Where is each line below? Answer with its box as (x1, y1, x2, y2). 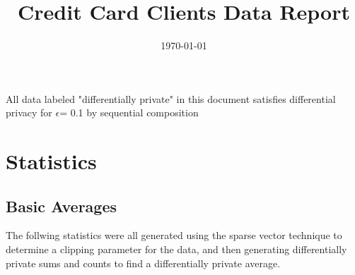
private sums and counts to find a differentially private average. (6, 255, 281, 270)
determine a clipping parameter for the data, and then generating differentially (6, 242, 347, 257)
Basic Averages (6, 195, 117, 216)
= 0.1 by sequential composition (59, 105, 199, 120)
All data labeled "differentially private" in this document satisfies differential (6, 91, 336, 106)
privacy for (6, 105, 52, 120)
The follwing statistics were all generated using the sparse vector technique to (6, 228, 342, 243)
